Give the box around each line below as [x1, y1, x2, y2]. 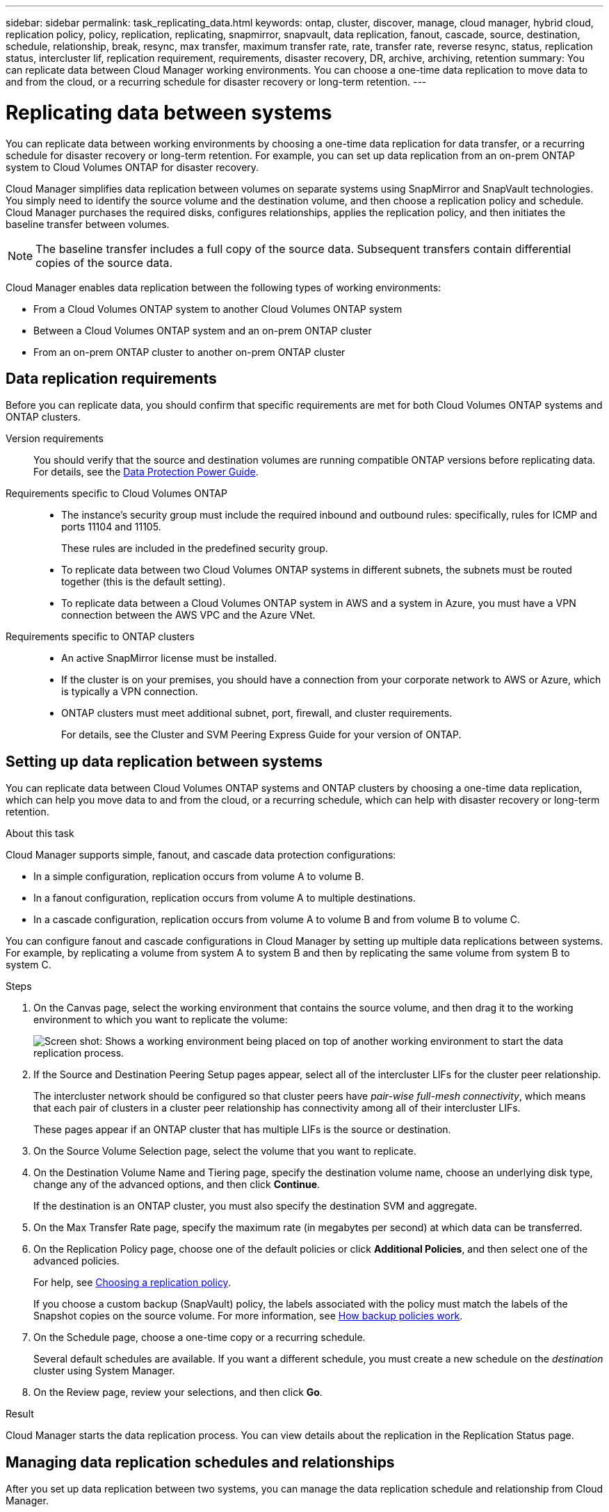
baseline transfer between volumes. [6, 218, 170, 230]
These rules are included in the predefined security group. [61, 542, 328, 555]
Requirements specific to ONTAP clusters [6, 631, 195, 643]
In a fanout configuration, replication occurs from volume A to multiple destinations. [33, 892, 416, 904]
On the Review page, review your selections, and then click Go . [33, 1386, 323, 1399]
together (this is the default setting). [61, 576, 226, 588]
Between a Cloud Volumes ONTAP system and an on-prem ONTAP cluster [33, 324, 372, 336]
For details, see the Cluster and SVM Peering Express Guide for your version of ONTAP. [61, 729, 462, 741]
